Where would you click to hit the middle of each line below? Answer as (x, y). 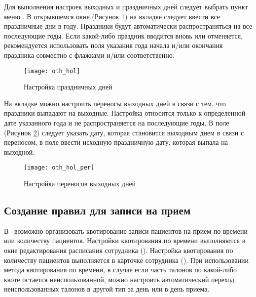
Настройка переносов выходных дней (80, 184)
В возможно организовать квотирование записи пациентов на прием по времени (126, 231)
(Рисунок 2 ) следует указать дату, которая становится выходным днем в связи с (124, 132)
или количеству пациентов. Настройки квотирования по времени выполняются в (125, 240)
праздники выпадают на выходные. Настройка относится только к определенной (125, 113)
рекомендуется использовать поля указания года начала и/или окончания (113, 45)
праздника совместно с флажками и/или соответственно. (89, 55)
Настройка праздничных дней (68, 87)
